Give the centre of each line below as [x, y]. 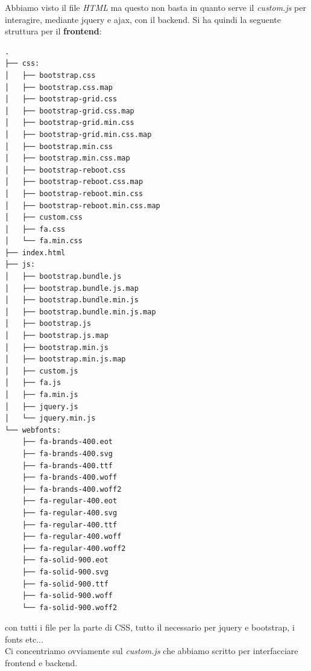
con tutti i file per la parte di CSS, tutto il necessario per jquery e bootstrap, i [150, 627]
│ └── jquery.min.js [50, 418]
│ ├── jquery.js [42, 406]
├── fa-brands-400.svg [67, 453]
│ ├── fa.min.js [42, 395]
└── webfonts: [33, 430]
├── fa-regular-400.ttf [70, 525]
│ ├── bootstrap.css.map [59, 87]
